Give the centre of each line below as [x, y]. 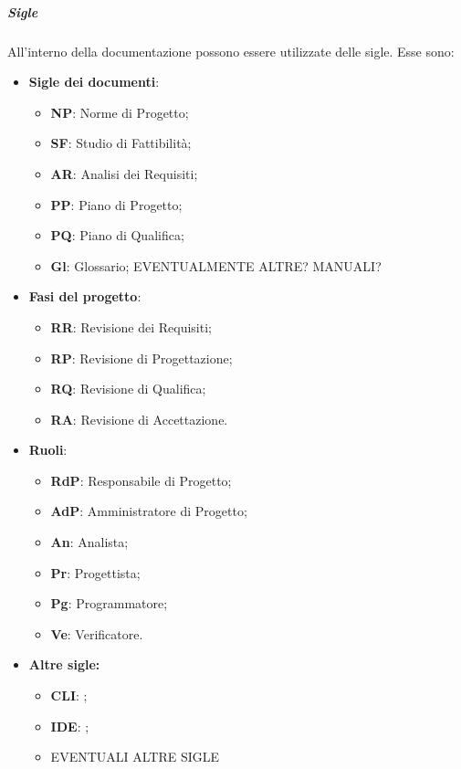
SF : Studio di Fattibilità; [121, 143]
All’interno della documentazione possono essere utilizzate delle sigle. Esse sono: [231, 51]
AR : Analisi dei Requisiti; [124, 173]
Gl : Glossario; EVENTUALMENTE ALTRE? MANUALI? [216, 265]
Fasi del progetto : [85, 296]
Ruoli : [48, 450]
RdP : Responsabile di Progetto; [141, 480]
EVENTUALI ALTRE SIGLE [135, 757]
